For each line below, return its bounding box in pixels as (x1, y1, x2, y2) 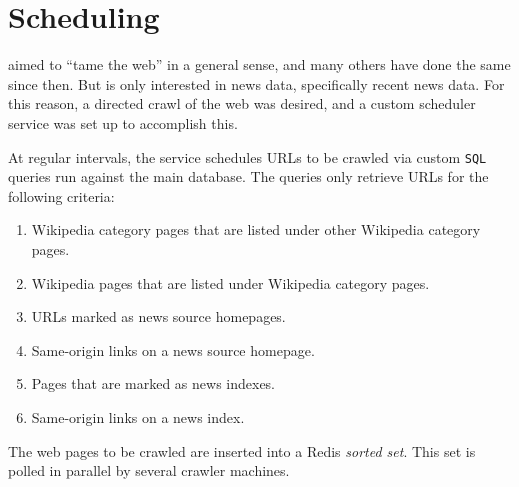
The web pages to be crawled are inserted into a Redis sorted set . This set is (8, 440, 476, 461)
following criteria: (8, 185, 115, 206)
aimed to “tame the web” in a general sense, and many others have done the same (8, 54, 511, 75)
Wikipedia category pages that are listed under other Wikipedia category (31, 219, 481, 240)
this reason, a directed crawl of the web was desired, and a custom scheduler (8, 93, 476, 114)
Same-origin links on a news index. (31, 406, 245, 427)
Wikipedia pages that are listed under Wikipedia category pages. (31, 272, 430, 293)
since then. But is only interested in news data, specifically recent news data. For (8, 73, 505, 94)
